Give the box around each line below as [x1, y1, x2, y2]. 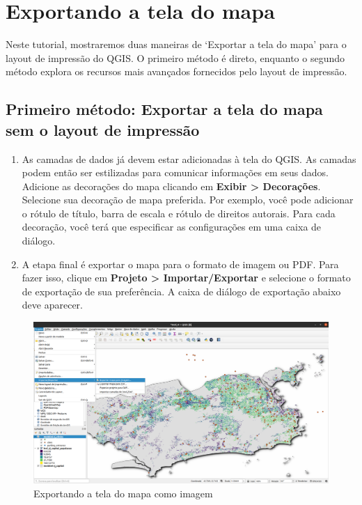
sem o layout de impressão [6, 118, 200, 140]
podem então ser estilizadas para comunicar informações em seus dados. [22, 165, 329, 180]
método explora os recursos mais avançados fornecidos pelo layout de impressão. [6, 64, 347, 79]
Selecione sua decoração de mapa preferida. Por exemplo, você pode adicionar [22, 192, 354, 207]
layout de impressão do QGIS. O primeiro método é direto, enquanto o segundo [6, 50, 345, 65]
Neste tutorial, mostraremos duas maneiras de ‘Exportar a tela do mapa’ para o [6, 37, 347, 52]
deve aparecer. [22, 297, 83, 312]
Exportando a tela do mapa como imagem [33, 485, 213, 500]
